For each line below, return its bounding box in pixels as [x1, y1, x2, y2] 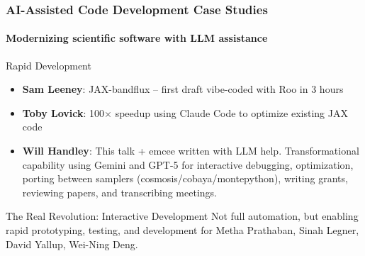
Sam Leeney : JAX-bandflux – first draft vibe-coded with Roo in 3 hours [22, 82, 344, 96]
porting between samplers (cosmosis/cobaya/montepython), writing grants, [22, 171, 348, 186]
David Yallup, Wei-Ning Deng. [6, 236, 138, 251]
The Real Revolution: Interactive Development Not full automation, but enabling [6, 208, 359, 223]
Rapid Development [6, 57, 91, 72]
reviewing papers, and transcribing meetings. [22, 184, 217, 199]
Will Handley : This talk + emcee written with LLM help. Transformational [22, 143, 359, 158]
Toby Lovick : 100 [22, 105, 105, 120]
